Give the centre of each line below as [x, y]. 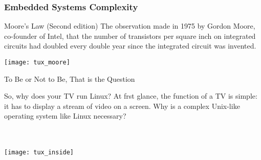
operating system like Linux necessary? [65, 116]
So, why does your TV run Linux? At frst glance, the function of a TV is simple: [131, 96]
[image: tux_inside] [39, 153]
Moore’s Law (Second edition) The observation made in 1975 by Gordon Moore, [130, 26]
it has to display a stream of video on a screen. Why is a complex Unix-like [122, 106]
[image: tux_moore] [37, 62]
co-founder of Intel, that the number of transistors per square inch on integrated [130, 36]
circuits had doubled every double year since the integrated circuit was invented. [130, 46]
